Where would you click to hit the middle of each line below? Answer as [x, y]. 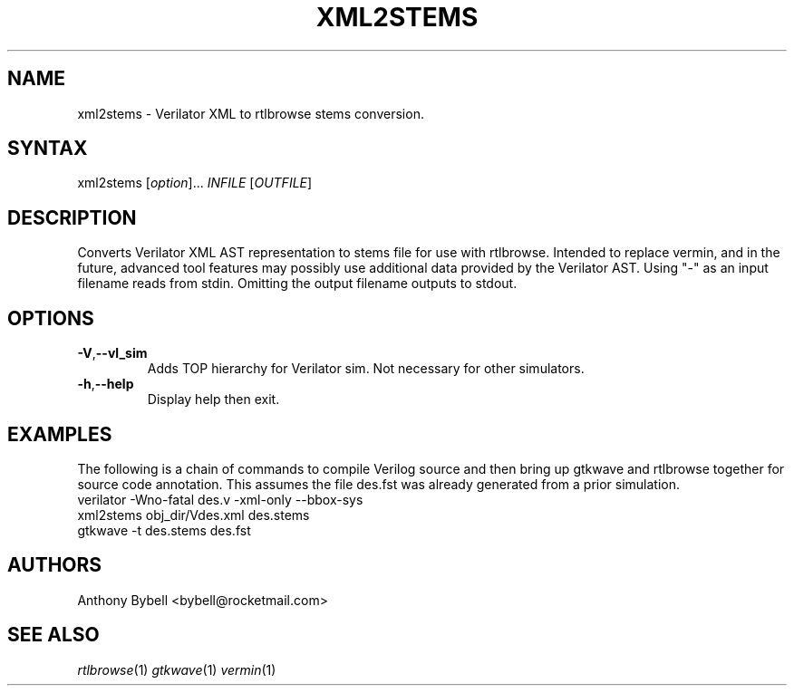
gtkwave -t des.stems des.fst [164, 530]
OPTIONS [51, 318]
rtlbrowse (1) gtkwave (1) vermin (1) [177, 669]
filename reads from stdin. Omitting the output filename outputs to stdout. [297, 284]
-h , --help [106, 384]
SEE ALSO [53, 635]
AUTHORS [55, 565]
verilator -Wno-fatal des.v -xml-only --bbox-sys [220, 499]
